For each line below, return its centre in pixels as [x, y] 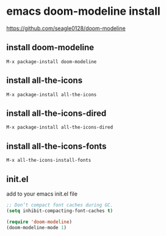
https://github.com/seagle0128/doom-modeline [66, 28]
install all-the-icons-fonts [56, 146]
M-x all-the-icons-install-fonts [49, 161]
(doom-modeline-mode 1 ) [37, 227]
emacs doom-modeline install [83, 11]
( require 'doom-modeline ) [39, 222]
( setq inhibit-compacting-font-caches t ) [60, 211]
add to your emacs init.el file [42, 194]
